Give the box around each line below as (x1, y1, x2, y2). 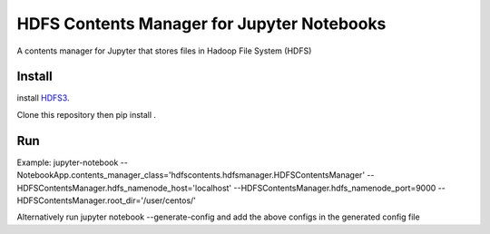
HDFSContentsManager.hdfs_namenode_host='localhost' (16, 182, 232, 193)
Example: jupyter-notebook (16, 157, 119, 168)
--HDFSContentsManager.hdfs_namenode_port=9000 (233, 182, 436, 193)
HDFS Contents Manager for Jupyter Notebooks (16, 14, 387, 34)
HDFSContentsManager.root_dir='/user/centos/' (16, 195, 197, 206)
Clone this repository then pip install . (16, 109, 157, 120)
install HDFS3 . (16, 93, 70, 103)
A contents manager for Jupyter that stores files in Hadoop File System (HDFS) (16, 45, 312, 56)
